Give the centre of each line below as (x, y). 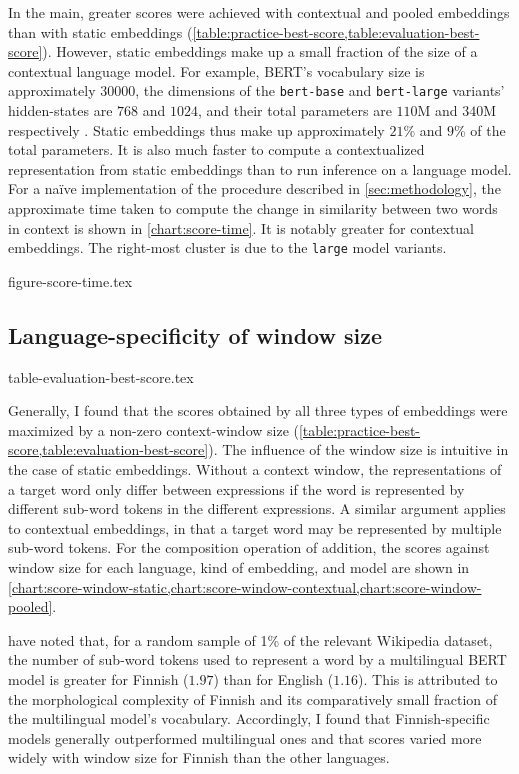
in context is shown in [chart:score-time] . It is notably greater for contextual (241, 227)
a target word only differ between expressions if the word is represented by (236, 488)
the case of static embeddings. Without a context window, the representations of (255, 469)
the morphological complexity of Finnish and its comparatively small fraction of (253, 698)
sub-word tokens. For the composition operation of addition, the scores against (249, 547)
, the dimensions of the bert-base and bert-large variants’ (320, 90)
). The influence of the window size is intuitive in (358, 449)
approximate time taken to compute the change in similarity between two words (253, 208)
